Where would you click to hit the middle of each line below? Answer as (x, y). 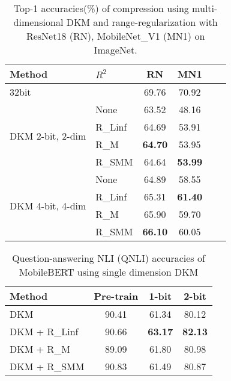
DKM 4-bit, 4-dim (48, 205)
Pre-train (116, 296)
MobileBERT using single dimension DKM (109, 272)
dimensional (38, 22)
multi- (205, 8)
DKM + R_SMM (47, 366)
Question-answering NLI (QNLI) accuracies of (109, 258)
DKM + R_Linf (44, 331)
